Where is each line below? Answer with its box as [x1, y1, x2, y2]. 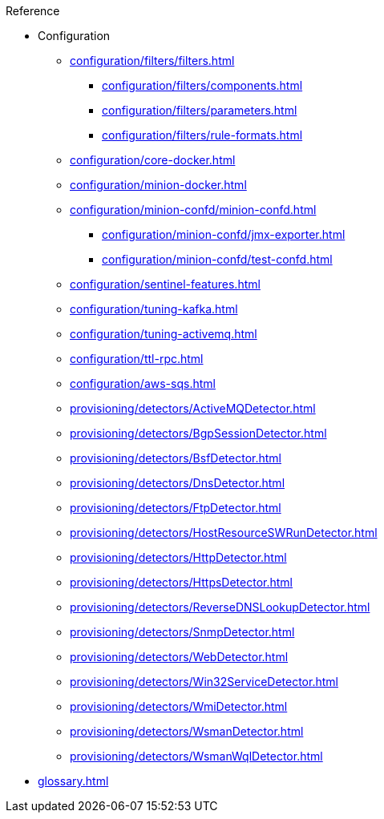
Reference [6, 4, 60, 18]
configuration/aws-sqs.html [70, 377, 216, 390]
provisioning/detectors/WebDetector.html [70, 650, 289, 664]
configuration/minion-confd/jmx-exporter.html [102, 228, 346, 241]
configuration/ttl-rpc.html [70, 352, 204, 365]
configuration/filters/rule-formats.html [102, 128, 303, 142]
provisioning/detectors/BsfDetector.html [70, 451, 281, 465]
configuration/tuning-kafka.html [70, 302, 238, 316]
